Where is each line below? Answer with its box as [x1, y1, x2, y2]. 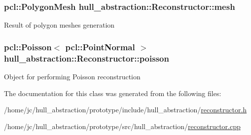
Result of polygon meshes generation [4, 20, 115, 30]
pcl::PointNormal [65, 40, 135, 53]
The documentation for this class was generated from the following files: [4, 88, 221, 98]
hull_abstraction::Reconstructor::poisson [4, 52, 169, 64]
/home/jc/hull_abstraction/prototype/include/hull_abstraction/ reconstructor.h [4, 104, 247, 115]
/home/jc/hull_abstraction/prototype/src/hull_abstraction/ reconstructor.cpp [4, 121, 241, 131]
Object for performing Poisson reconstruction [4, 71, 141, 81]
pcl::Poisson [4, 40, 52, 53]
